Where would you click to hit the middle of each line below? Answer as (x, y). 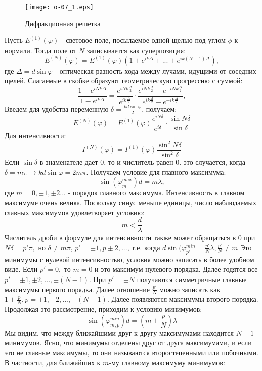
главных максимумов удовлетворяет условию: (75, 212)
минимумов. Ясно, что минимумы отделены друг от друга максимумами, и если (128, 342)
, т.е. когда (144, 247)
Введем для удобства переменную (57, 108)
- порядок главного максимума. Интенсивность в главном (156, 192)
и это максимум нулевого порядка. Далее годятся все (176, 269)
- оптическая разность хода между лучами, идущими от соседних (156, 71)
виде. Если (21, 269)
